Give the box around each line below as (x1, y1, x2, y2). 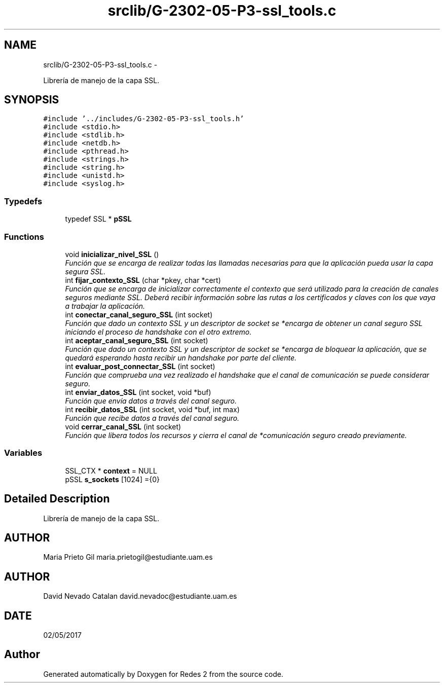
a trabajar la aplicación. (65, 301, 145, 310)
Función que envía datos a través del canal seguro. (65, 396, 237, 405)
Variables (4, 448, 43, 458)
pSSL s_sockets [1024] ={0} (65, 475, 160, 484)
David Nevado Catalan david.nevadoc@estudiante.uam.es (43, 592, 237, 601)
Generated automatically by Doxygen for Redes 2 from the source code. (43, 669, 283, 678)
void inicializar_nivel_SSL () (65, 249, 159, 259)
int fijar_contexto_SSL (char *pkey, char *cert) (65, 275, 221, 284)
